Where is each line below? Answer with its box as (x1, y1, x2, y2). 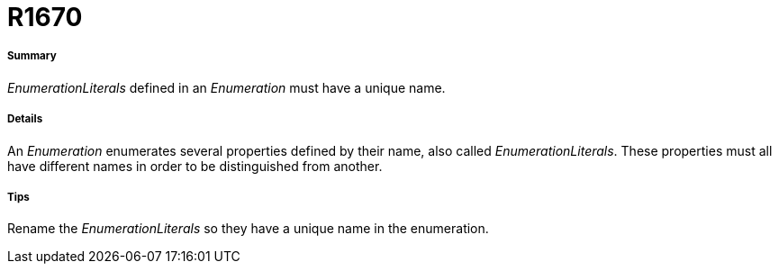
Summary (7, 50, 57, 63)
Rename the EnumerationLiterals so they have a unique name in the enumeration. (7, 221, 489, 237)
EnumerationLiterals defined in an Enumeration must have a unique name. (7, 79, 446, 95)
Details (7, 113, 43, 126)
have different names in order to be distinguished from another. (7, 158, 383, 174)
